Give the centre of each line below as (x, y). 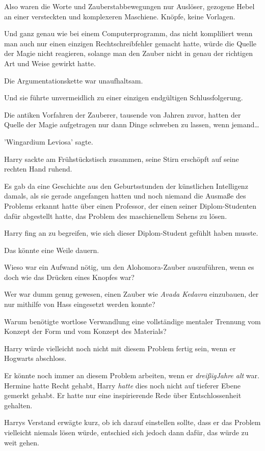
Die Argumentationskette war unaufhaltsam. (74, 80)
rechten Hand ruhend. (38, 169)
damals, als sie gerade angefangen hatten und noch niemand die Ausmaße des (125, 196)
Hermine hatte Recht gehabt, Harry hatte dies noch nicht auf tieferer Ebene (122, 385)
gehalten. (18, 405)
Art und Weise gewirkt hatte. (50, 63)
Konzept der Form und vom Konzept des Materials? (85, 331)
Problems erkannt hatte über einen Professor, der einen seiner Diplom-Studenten (130, 205)
